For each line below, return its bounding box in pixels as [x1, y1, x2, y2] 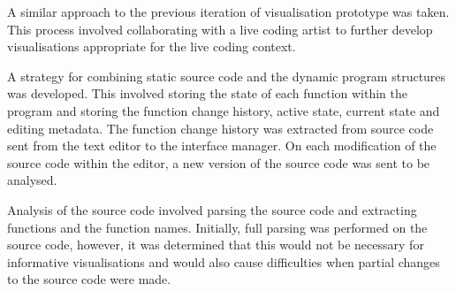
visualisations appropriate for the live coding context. [7, 37, 296, 56]
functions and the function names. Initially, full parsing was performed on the [7, 218, 428, 236]
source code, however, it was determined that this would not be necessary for [7, 235, 424, 254]
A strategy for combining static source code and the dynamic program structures [7, 66, 446, 85]
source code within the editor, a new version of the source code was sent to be [7, 153, 430, 172]
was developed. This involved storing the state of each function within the [7, 84, 408, 103]
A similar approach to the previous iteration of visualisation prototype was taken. [7, 3, 450, 20]
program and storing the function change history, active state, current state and [7, 101, 440, 119]
